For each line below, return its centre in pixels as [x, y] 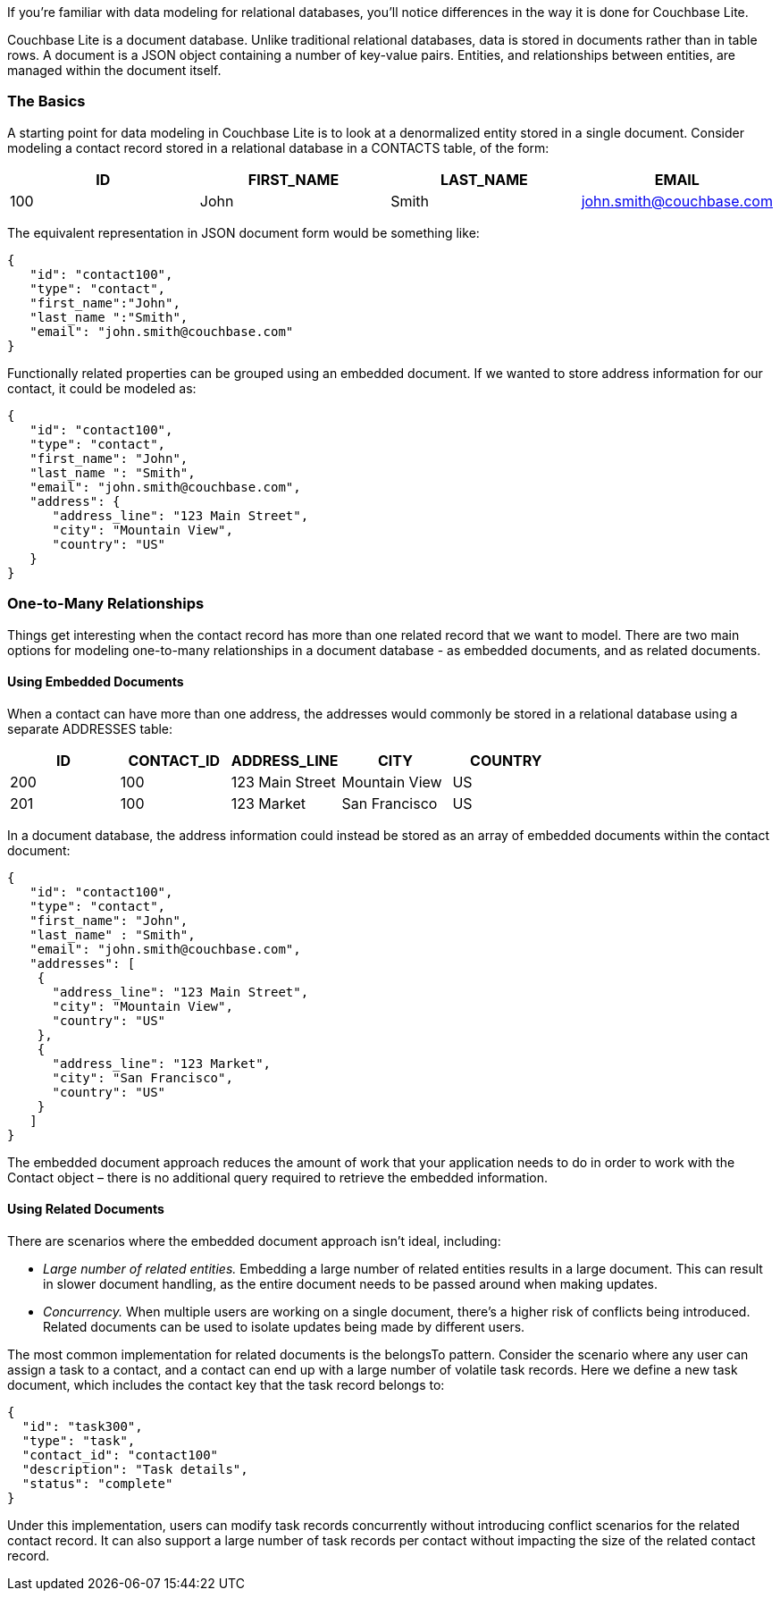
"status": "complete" [97, 1483]
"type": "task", [79, 1440]
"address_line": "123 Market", [162, 1063]
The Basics [46, 101]
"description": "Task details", [135, 1469]
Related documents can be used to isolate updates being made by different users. [284, 1326]
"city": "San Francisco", [143, 1077]
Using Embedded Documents [96, 682]
